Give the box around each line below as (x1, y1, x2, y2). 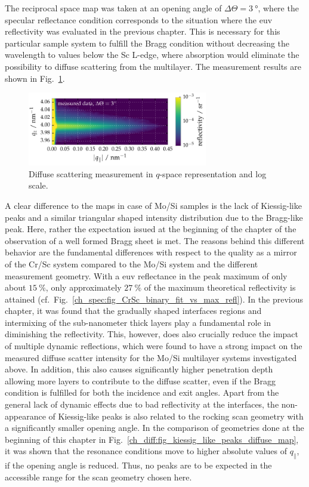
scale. (29, 179, 48, 192)
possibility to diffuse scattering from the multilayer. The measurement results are (5, 60, 301, 72)
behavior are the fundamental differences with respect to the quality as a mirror (5, 246, 297, 258)
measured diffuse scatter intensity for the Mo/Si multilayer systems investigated (5, 351, 297, 363)
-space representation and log (159, 167, 267, 180)
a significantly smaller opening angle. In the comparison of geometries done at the (5, 421, 304, 434)
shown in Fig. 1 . (5, 72, 65, 84)
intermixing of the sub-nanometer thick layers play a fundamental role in (5, 316, 271, 328)
